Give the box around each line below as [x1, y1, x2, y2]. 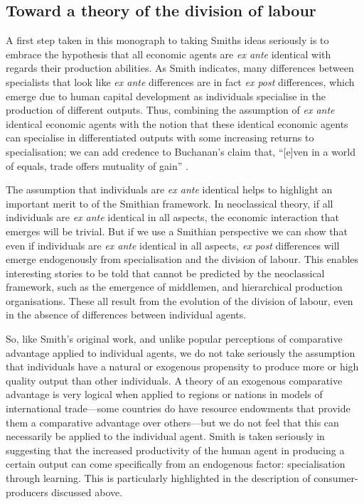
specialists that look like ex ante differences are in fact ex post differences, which [6, 74, 355, 89]
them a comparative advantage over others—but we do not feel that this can [6, 414, 339, 429]
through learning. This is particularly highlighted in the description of [6, 471, 311, 486]
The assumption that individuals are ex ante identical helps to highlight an [6, 182, 333, 197]
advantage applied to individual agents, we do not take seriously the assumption [6, 345, 355, 360]
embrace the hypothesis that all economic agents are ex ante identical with [6, 46, 331, 61]
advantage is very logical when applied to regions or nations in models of [6, 387, 323, 402]
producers [6, 484, 48, 499]
